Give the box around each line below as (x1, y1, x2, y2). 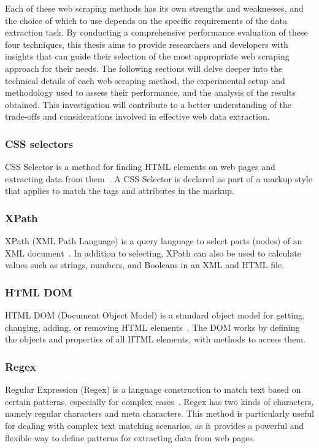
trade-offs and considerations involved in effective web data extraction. (5, 110, 270, 123)
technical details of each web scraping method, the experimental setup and (5, 74, 285, 87)
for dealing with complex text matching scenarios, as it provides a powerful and (5, 419, 304, 431)
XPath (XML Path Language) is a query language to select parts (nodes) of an (5, 234, 302, 247)
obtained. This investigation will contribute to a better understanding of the (5, 98, 292, 110)
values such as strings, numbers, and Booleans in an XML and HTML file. (5, 258, 285, 271)
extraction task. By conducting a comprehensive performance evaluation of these (5, 26, 308, 39)
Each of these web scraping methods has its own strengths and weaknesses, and (5, 2, 304, 14)
